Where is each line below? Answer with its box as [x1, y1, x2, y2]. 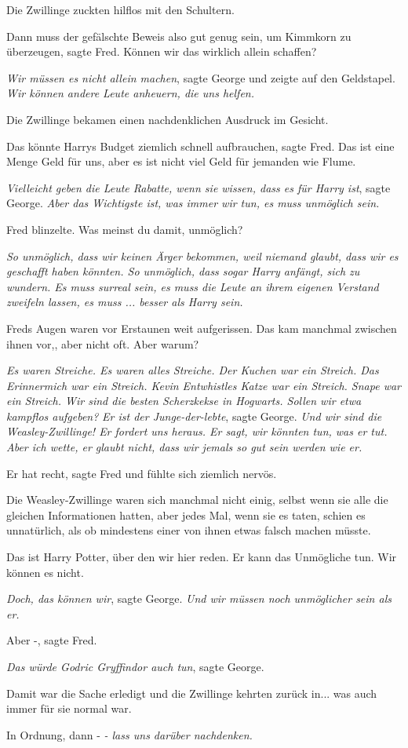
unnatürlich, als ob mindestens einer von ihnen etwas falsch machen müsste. [6, 522, 371, 538]
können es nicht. [6, 564, 84, 580]
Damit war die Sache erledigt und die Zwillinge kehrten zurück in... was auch [6, 684, 377, 701]
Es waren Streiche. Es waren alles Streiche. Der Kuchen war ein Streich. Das [6, 362, 379, 378]
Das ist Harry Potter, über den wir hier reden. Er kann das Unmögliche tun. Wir [6, 549, 397, 565]
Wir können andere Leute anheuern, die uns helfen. [6, 85, 255, 101]
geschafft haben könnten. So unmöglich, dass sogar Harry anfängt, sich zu [6, 263, 360, 279]
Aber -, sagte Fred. [6, 632, 97, 648]
